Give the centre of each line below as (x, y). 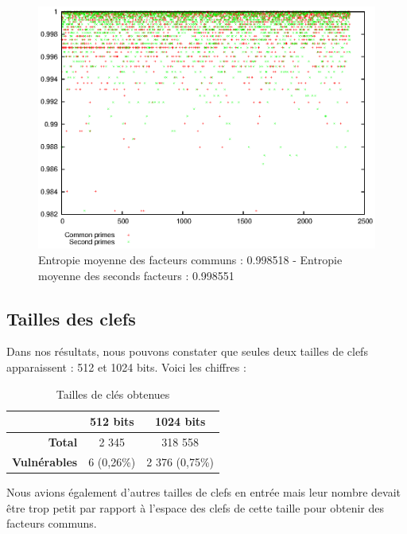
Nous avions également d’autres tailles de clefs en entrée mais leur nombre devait (203, 491)
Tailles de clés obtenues (113, 394)
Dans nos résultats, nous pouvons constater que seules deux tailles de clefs (187, 351)
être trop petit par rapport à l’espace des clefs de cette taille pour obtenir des (196, 507)
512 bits (112, 421)
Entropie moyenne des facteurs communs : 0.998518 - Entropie (190, 259)
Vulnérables (45, 461)
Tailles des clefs (71, 318)
